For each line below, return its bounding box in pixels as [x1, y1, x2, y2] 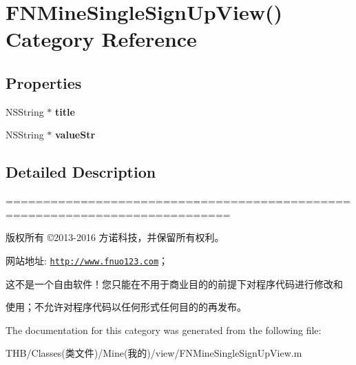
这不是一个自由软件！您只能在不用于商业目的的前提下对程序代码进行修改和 [6, 276, 343, 291]
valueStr [55, 127, 96, 142]
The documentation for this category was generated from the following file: [6, 322, 322, 337]
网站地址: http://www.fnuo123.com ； [6, 253, 169, 267]
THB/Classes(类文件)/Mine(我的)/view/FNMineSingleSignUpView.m [6, 346, 302, 360]
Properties [6, 72, 82, 93]
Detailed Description [6, 161, 156, 182]
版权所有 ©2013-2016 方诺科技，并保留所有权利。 [6, 230, 224, 244]
